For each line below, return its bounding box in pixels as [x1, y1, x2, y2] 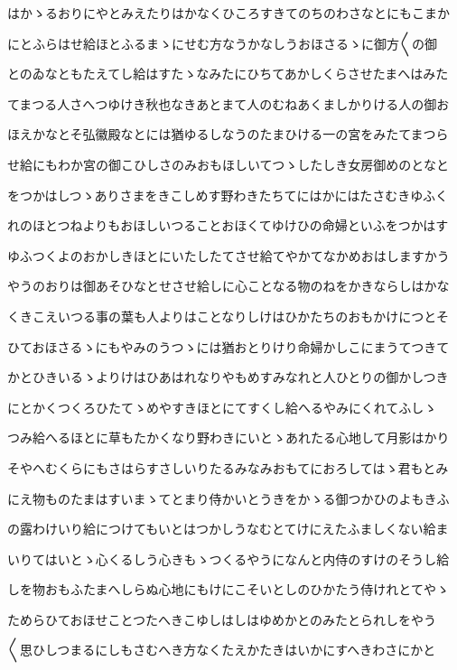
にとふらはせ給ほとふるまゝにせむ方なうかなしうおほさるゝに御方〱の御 [7, 33, 437, 52]
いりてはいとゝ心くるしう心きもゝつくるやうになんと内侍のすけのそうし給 [7, 549, 450, 568]
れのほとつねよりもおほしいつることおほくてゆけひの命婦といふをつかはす [7, 216, 449, 235]
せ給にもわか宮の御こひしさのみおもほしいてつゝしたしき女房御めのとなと [7, 154, 449, 173]
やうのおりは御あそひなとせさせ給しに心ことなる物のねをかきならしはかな [7, 276, 450, 295]
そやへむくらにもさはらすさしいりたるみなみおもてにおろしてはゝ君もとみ [7, 458, 449, 477]
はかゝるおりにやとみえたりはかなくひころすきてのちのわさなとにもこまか [7, 4, 450, 22]
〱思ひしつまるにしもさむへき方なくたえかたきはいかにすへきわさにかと [7, 640, 436, 659]
